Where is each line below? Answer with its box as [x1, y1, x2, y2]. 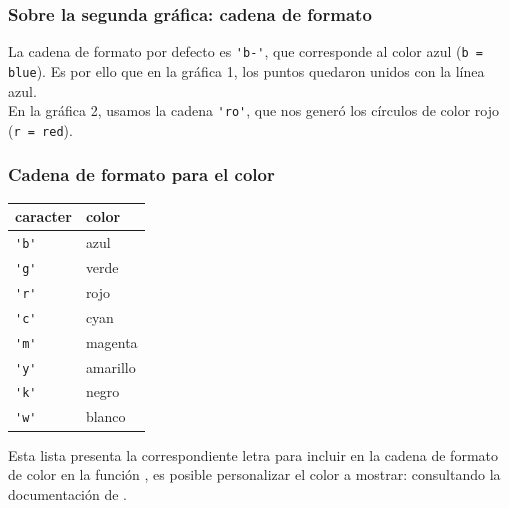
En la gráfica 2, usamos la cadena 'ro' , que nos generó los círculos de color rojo [8, 100, 499, 121]
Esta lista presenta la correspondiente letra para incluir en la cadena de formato [8, 444, 498, 465]
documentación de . [8, 483, 127, 504]
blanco [85, 406, 126, 427]
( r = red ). [8, 119, 73, 140]
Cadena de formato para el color [8, 162, 275, 187]
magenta [85, 331, 138, 352]
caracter [15, 206, 72, 227]
